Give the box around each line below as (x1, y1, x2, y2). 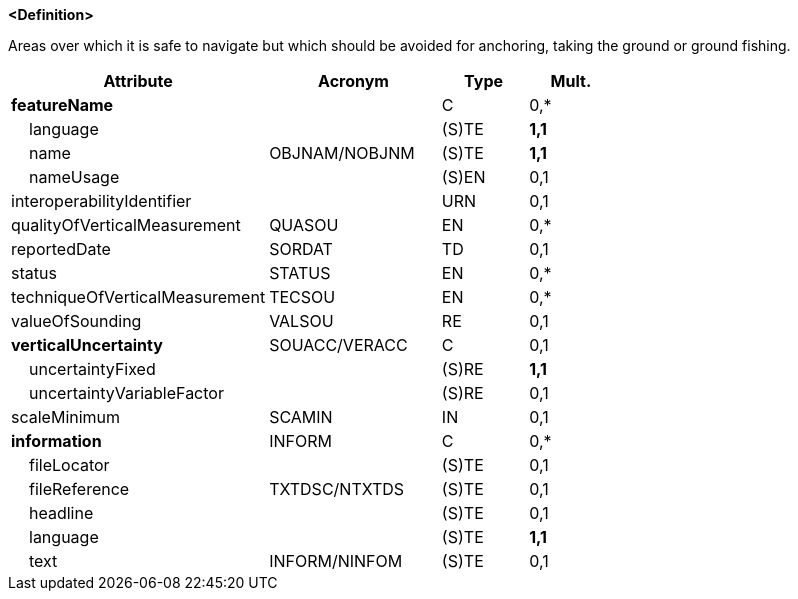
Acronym (318, 71, 389, 91)
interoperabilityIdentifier (11, 191, 192, 211)
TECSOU (269, 287, 336, 307)
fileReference (29, 479, 130, 499)
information (11, 431, 102, 451)
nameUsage (29, 167, 120, 187)
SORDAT (269, 239, 333, 259)
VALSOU (269, 311, 334, 331)
